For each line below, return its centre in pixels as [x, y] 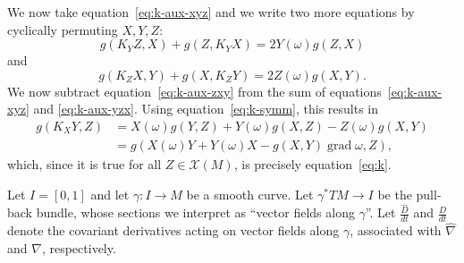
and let [110, 194]
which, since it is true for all [84, 164]
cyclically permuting [63, 29]
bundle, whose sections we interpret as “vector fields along [195, 212]
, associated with [396, 230]
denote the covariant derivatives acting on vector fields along [173, 230]
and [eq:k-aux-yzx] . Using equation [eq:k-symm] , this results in [206, 109]
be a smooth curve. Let [250, 194]
